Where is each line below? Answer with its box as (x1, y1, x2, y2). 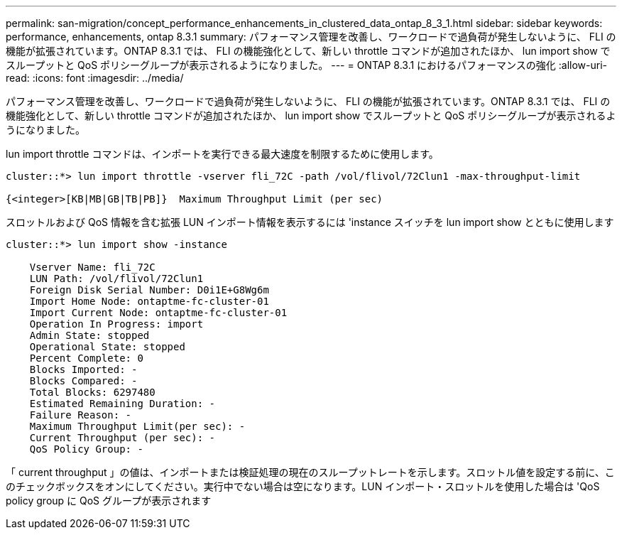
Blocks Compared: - (29, 375, 138, 387)
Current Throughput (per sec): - (29, 432, 216, 443)
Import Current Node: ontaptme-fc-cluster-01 (29, 307, 288, 318)
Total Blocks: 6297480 (29, 387, 155, 398)
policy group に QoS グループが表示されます (6, 495, 212, 507)
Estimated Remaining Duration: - (29, 398, 216, 409)
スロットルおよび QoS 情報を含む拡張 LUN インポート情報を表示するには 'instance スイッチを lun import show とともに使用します (6, 216, 614, 228)
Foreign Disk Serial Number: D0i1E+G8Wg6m (29, 284, 269, 296)
